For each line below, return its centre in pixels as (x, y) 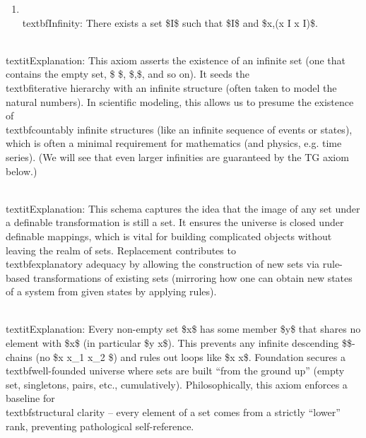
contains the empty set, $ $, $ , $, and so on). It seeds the (128, 74)
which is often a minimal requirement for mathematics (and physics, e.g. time (174, 143)
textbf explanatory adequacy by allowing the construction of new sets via (163, 264)
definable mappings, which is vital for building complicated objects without (169, 236)
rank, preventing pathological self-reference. (100, 426)
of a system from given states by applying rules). (111, 291)
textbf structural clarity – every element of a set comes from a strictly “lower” (173, 412)
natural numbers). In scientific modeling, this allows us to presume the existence (180, 101)
